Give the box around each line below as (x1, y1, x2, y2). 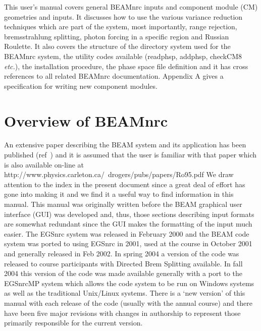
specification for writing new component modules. (4, 80, 158, 91)
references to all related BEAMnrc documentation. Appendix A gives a (4, 71, 224, 81)
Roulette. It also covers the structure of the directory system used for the (4, 41, 231, 51)
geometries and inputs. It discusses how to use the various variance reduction (4, 11, 243, 22)
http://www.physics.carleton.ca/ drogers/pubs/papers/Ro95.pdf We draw (4, 169, 234, 180)
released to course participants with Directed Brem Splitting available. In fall (4, 258, 243, 268)
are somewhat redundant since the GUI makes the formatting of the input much (4, 218, 252, 229)
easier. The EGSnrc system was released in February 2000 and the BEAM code (4, 228, 249, 239)
